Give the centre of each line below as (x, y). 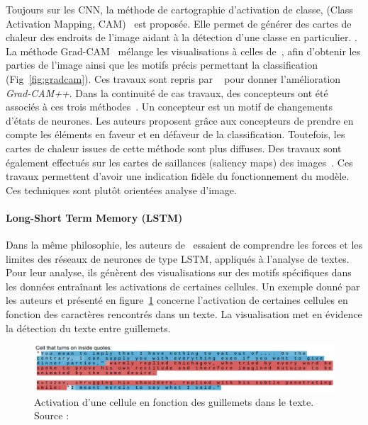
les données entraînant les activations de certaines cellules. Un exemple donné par (183, 286)
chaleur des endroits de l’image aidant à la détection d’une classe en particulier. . (182, 37)
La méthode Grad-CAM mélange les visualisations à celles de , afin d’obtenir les (183, 51)
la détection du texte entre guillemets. (88, 328)
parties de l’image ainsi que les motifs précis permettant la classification (162, 65)
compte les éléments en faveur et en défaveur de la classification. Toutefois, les (175, 134)
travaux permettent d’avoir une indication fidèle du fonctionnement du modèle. (178, 176)
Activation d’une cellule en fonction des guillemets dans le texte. (174, 401)
